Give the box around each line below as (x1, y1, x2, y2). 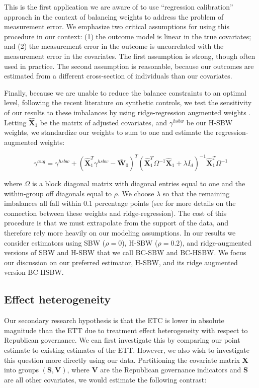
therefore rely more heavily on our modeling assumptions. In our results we (4, 227, 236, 238)
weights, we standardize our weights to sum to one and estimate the (4, 127, 214, 137)
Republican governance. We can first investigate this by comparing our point (4, 335, 240, 345)
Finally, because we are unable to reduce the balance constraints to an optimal (4, 87, 246, 98)
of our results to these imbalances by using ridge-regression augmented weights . (4, 107, 251, 117)
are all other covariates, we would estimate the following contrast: (4, 374, 207, 384)
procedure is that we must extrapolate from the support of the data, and (4, 217, 229, 228)
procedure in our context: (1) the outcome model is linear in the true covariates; (4, 31, 251, 41)
